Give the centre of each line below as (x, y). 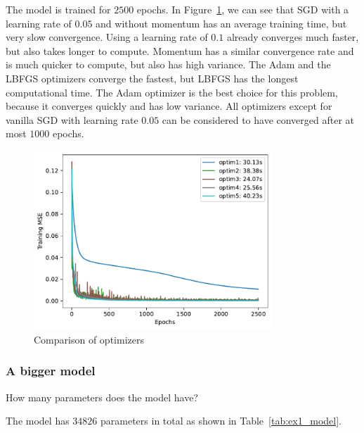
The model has (38, 421)
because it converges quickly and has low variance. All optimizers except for (169, 106)
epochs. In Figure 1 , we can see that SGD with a (243, 9)
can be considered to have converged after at (258, 119)
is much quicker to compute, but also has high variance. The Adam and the (168, 64)
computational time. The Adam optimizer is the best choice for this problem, (172, 92)
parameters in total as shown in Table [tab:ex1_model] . (221, 421)
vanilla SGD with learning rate (72, 119)
